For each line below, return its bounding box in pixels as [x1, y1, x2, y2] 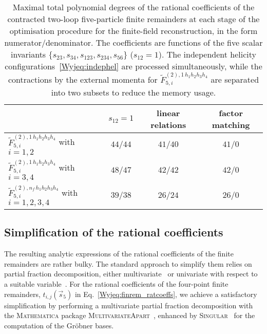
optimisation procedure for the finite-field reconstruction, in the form [9, 25, 258, 36]
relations [150, 119, 186, 131]
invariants [11, 48, 46, 60]
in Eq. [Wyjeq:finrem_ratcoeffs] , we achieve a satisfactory [74, 288, 257, 299]
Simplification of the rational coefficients [4, 224, 223, 240]
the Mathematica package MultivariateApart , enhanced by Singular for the [4, 310, 255, 321]
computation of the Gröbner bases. [4, 320, 114, 330]
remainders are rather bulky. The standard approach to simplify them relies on [4, 258, 252, 269]
